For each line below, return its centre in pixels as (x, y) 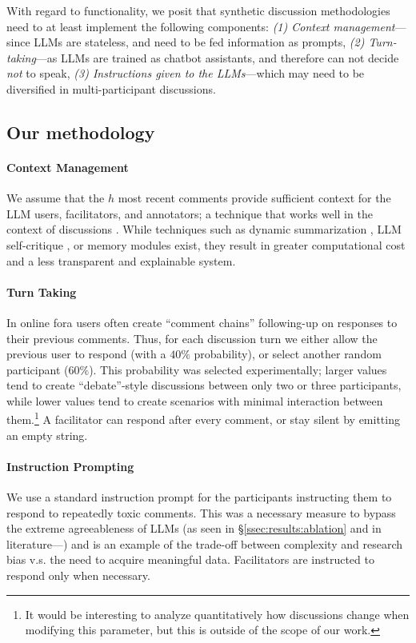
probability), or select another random (288, 354)
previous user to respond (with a (86, 354)
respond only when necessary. (78, 575)
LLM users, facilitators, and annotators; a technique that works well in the (190, 213)
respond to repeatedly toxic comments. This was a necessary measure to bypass (201, 512)
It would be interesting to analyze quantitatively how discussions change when (217, 614)
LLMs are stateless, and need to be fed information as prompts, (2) (199, 42)
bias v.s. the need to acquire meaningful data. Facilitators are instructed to (190, 559)
